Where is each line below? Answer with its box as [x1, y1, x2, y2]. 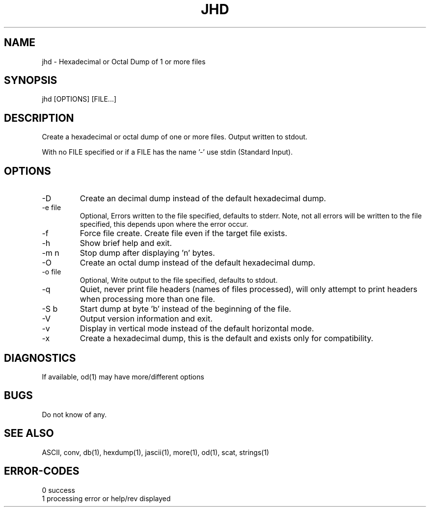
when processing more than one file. [80, 294, 215, 304]
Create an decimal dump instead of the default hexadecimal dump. [80, 193, 326, 204]
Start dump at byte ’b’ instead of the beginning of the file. [80, 304, 292, 314]
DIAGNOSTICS [4, 351, 76, 364]
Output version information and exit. [80, 314, 213, 324]
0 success [42, 485, 75, 494]
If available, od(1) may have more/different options [42, 372, 204, 381]
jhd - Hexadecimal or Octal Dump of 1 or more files [42, 57, 206, 66]
